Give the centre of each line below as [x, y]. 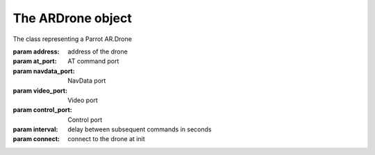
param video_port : [40, 90]
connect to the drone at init [106, 139]
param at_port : [35, 61]
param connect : [36, 139]
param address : [36, 51]
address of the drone [98, 51]
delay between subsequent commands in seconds [140, 129]
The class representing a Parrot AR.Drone [72, 39]
